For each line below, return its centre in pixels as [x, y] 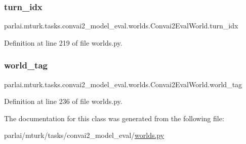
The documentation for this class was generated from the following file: [114, 118]
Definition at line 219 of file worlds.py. [63, 42]
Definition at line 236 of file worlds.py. [63, 101]
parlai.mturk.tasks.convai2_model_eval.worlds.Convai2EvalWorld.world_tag [123, 84]
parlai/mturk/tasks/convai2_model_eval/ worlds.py [84, 135]
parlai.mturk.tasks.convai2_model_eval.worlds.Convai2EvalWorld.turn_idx [121, 26]
